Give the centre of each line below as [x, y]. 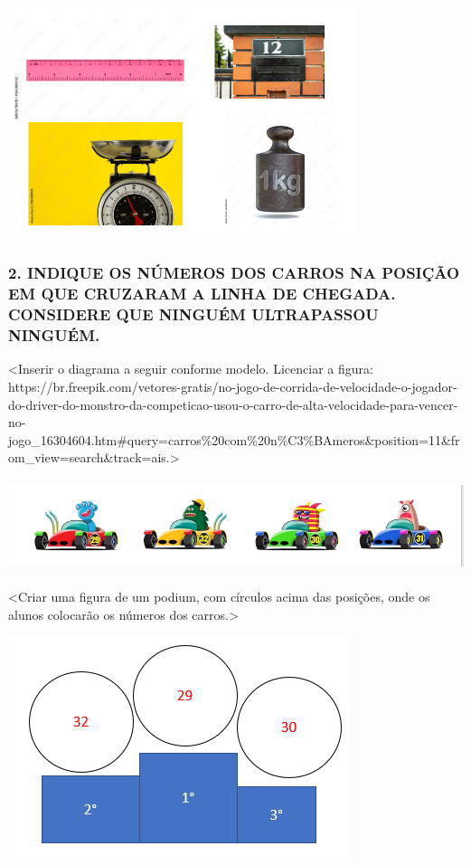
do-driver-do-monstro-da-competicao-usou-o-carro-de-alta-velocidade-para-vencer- [233, 404]
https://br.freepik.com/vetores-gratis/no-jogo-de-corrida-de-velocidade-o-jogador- [233, 386]
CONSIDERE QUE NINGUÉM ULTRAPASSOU [193, 314]
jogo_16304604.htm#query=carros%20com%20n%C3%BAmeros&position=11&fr [234, 439]
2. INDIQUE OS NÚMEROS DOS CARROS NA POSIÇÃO [234, 273]
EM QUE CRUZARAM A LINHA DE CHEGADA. [202, 294]
